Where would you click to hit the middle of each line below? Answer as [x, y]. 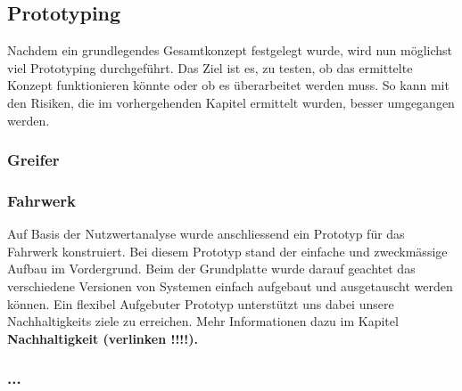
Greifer [33, 160]
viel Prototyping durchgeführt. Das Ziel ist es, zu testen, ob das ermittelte [210, 67]
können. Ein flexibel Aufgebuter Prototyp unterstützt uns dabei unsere [201, 303]
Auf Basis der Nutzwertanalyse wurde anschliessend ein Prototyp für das [206, 234]
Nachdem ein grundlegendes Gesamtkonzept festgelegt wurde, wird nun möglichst [230, 50]
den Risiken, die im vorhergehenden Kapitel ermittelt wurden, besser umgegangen [231, 102]
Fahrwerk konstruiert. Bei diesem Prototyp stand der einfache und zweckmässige [227, 251]
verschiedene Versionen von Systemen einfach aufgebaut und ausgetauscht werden [230, 286]
